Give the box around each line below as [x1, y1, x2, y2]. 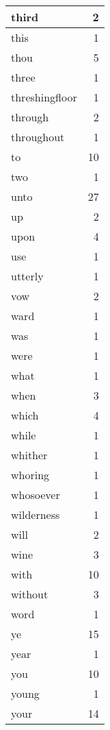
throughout [11, 129, 65, 145]
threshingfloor [11, 89, 77, 105]
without [11, 586, 49, 602]
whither [11, 447, 48, 463]
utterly [11, 268, 44, 284]
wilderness [11, 507, 60, 522]
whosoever [11, 487, 60, 502]
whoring [11, 467, 50, 483]
